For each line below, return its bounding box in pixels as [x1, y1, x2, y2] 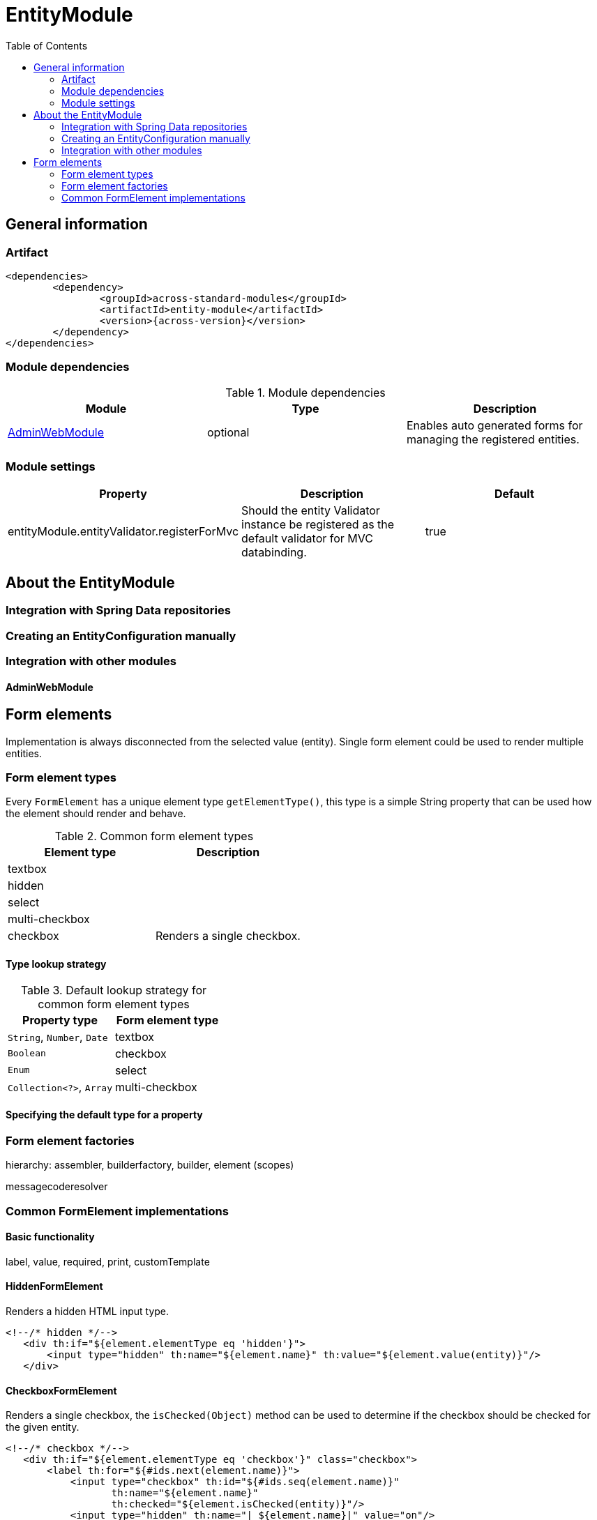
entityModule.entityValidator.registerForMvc [8, 524, 239, 539]
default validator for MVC [241, 531, 373, 546]
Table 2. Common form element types [54, 829, 254, 844]
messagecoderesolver [6, 1180, 108, 1193]
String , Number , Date [8, 1029, 108, 1044]
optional [206, 425, 250, 439]
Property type [22, 1012, 98, 1027]
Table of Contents [6, 39, 88, 52]
